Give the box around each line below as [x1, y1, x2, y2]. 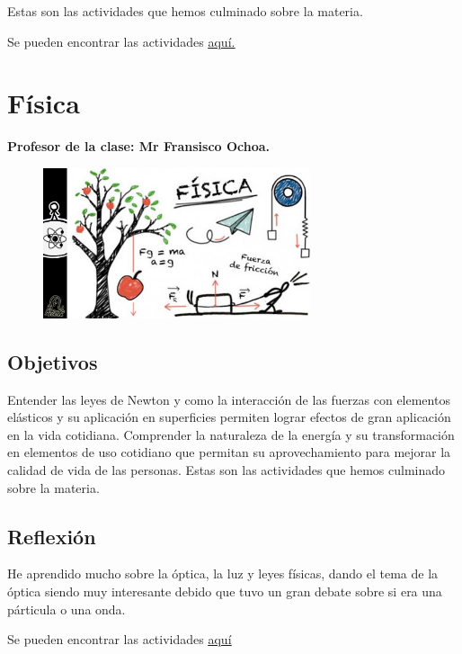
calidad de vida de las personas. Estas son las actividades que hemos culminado [7, 461, 446, 479]
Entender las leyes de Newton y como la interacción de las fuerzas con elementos [7, 390, 450, 408]
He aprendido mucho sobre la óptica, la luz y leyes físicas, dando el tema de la [7, 564, 439, 583]
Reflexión [7, 522, 96, 550]
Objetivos [7, 347, 98, 375]
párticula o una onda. [7, 599, 126, 618]
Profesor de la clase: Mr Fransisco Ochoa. [7, 137, 271, 156]
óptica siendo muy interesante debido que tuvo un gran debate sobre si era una [7, 582, 442, 600]
